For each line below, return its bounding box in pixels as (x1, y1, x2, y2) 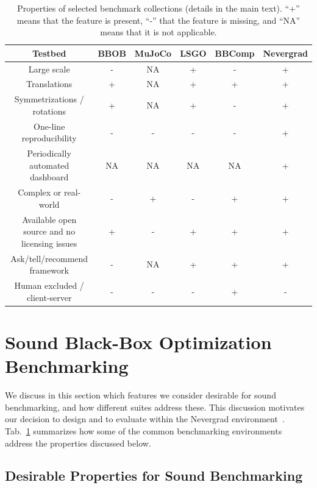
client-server (26, 291, 72, 303)
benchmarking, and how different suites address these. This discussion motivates (5, 400, 305, 413)
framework (29, 264, 69, 277)
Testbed (32, 46, 66, 59)
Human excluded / (14, 279, 84, 292)
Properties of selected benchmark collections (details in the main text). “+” (17, 2, 300, 14)
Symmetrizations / (14, 93, 84, 105)
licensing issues (21, 236, 77, 249)
